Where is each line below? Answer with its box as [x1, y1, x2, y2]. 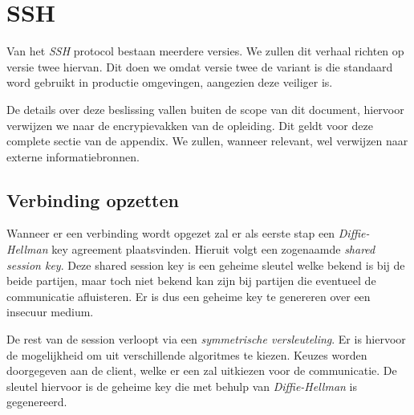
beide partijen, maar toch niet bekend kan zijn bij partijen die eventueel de [6, 272, 376, 289]
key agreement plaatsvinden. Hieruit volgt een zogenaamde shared [51, 241, 375, 258]
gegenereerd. [6, 393, 67, 410]
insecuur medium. [6, 303, 94, 320]
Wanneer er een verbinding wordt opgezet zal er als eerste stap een [6, 225, 335, 242]
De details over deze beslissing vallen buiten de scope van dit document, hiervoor [6, 100, 404, 117]
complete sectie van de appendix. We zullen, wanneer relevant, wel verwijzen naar [6, 132, 408, 149]
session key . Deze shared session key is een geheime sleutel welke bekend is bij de [6, 256, 405, 273]
